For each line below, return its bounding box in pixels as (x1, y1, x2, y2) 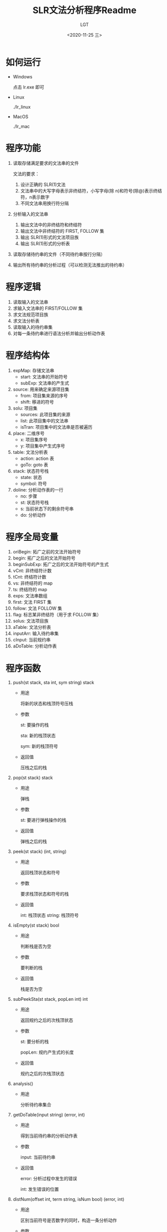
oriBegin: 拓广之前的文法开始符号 (12, 549, 81, 555)
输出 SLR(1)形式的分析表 (20, 240, 70, 246)
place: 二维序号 (12, 430, 44, 436)
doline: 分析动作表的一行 (12, 487, 63, 493)
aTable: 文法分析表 (12, 624, 51, 630)
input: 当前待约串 (20, 1154, 55, 1160)
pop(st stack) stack (12, 775, 53, 781)
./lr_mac (12, 123, 30, 129)
